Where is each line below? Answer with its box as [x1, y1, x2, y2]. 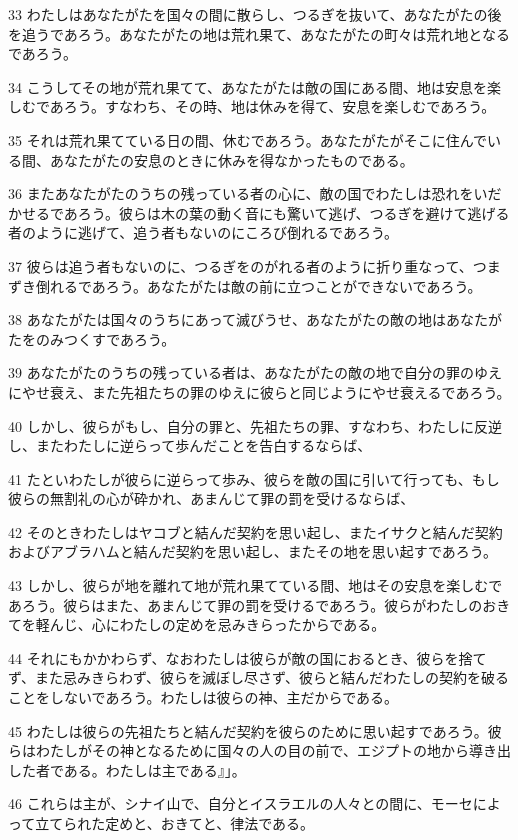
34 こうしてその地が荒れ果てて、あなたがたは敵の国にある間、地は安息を [8, 76, 488, 97]
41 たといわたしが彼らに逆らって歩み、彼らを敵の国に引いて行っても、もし [8, 468, 500, 489]
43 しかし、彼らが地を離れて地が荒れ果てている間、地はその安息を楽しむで [8, 575, 503, 596]
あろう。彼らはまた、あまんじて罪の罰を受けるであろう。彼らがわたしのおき [8, 594, 511, 615]
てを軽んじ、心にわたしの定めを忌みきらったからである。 [8, 614, 386, 635]
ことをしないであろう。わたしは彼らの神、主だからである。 [8, 687, 399, 708]
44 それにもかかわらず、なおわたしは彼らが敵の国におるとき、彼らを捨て [8, 647, 487, 668]
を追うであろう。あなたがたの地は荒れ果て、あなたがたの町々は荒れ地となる [8, 23, 510, 44]
